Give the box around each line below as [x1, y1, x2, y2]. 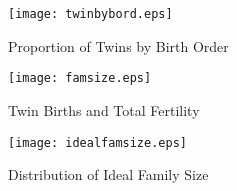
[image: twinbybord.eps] [8, 7, 173, 21]
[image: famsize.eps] [8, 71, 152, 86]
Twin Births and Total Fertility [8, 99, 200, 120]
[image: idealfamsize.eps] [8, 135, 187, 150]
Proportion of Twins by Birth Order [8, 35, 229, 56]
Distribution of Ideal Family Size [8, 164, 209, 185]
